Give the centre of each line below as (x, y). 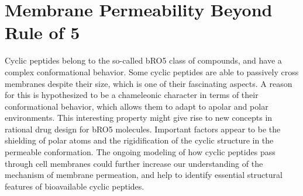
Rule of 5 (42, 32)
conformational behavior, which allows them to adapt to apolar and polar (137, 106)
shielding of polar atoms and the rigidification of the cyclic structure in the (139, 140)
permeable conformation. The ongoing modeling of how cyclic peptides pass (140, 152)
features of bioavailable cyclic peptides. (75, 186)
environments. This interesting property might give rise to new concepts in (139, 118)
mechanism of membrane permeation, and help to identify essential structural (144, 175)
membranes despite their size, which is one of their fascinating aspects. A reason (149, 83)
